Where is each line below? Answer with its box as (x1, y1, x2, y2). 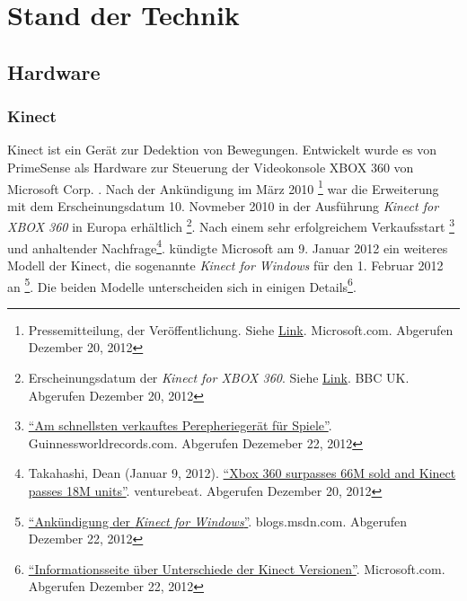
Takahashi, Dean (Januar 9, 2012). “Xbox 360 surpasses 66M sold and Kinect (28, 464, 456, 482)
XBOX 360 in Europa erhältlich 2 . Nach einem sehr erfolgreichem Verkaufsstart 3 (7, 215, 454, 236)
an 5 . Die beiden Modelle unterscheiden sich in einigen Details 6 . (7, 274, 357, 296)
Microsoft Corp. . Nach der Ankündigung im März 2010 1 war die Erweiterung (7, 176, 439, 198)
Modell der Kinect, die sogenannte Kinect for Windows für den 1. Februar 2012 (7, 255, 444, 274)
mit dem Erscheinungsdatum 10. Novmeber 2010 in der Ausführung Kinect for (7, 196, 439, 215)
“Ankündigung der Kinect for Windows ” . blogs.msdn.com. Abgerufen (28, 511, 408, 530)
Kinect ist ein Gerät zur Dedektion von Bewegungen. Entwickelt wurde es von (7, 140, 437, 159)
